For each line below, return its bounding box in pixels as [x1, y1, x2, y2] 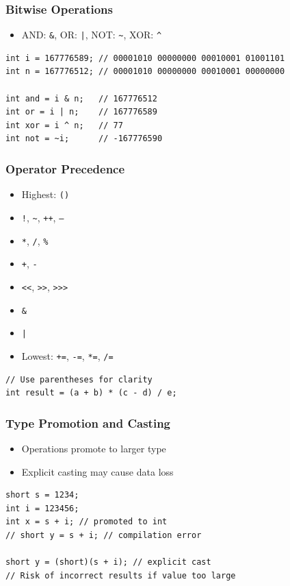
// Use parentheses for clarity [5, 374, 153, 384]
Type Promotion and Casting [5, 414, 170, 431]
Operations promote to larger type [21, 441, 166, 455]
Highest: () [21, 187, 70, 202]
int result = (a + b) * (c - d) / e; [5, 388, 177, 398]
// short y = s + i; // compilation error [5, 530, 202, 540]
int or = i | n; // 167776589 [5, 107, 157, 117]
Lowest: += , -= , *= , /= [21, 348, 114, 363]
